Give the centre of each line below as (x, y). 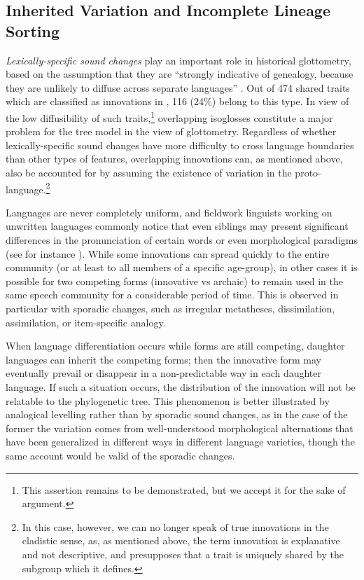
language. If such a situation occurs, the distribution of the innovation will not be (181, 386)
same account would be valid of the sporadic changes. (120, 455)
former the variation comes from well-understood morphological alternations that (180, 428)
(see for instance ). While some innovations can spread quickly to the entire (168, 253)
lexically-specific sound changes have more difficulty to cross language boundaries (180, 145)
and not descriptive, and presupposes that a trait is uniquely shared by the (183, 554)
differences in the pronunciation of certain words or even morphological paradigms (182, 240)
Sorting (33, 30)
